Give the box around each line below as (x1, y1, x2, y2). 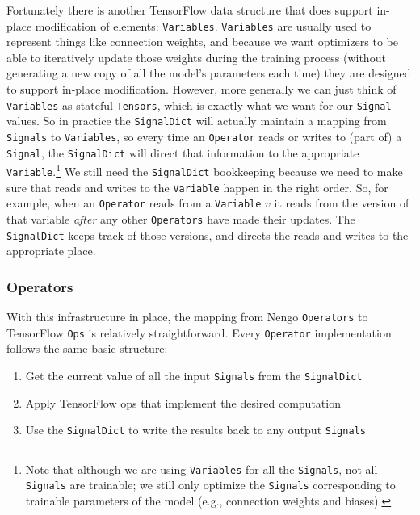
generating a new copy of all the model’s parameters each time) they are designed (6, 65, 411, 82)
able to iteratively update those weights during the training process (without (6, 48, 386, 65)
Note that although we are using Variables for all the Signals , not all (25, 460, 378, 477)
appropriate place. (6, 242, 96, 259)
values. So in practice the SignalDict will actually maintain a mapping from (6, 112, 387, 129)
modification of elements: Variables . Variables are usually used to (35, 17, 372, 34)
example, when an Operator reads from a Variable (6, 195, 262, 211)
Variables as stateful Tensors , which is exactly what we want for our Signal (6, 96, 392, 113)
